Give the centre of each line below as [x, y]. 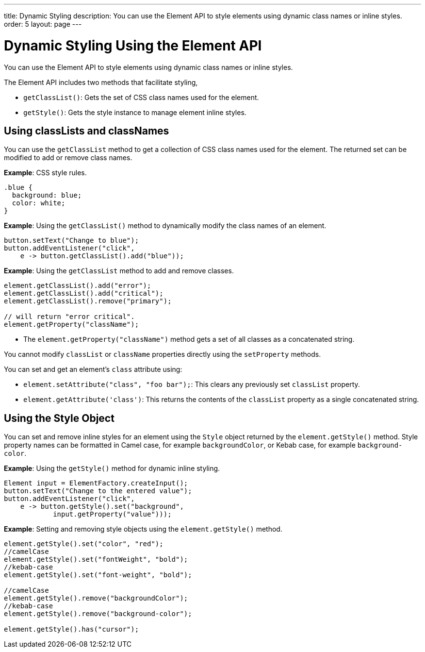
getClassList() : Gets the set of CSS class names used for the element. [141, 97]
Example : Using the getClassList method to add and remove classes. [119, 271]
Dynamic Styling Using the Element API [133, 45]
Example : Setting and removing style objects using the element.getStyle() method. [143, 529]
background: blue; [47, 195]
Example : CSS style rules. [45, 173]
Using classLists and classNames [87, 131]
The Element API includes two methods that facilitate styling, [101, 82]
